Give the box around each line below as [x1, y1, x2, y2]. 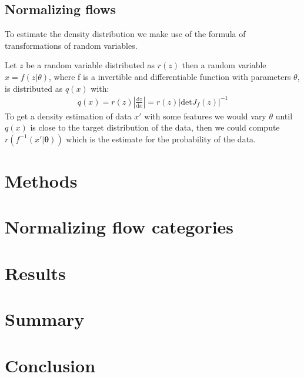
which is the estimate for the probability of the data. [66, 132, 256, 145]
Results [5, 261, 66, 285]
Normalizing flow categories [5, 215, 234, 239]
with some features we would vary [144, 109, 266, 122]
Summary [5, 307, 85, 331]
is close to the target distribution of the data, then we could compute [30, 121, 280, 134]
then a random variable [182, 59, 266, 71]
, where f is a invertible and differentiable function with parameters [49, 70, 291, 82]
